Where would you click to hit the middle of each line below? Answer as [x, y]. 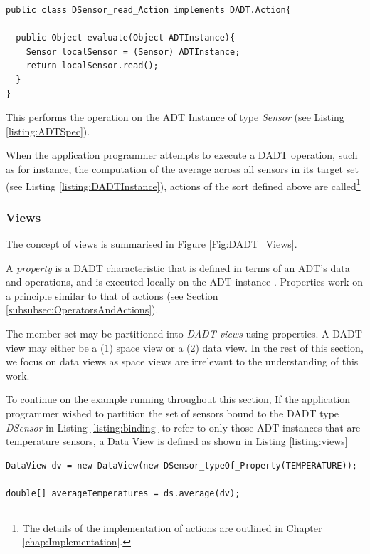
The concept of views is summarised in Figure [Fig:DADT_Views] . [152, 244]
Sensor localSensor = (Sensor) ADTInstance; [133, 52]
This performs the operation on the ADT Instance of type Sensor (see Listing [175, 117]
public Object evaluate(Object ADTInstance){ [126, 38]
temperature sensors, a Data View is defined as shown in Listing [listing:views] [177, 441]
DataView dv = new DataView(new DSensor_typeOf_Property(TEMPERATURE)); [181, 465]
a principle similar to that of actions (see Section [112, 295]
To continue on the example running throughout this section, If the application [178, 399]
